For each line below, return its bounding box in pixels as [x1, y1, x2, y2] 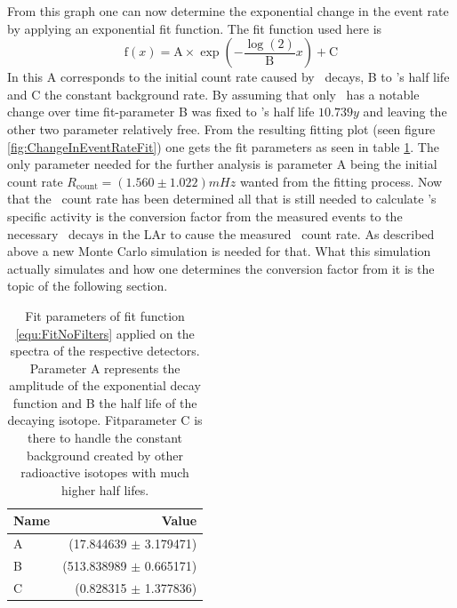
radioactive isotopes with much [20, 463, 189, 482]
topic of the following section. [7, 276, 168, 295]
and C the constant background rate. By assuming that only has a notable [7, 84, 420, 103]
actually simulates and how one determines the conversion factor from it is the [7, 259, 435, 277]
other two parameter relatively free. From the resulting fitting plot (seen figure [7, 119, 436, 138]
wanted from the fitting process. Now [239, 172, 443, 190]
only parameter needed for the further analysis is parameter [7, 155, 333, 173]
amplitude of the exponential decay [9, 376, 201, 395]
